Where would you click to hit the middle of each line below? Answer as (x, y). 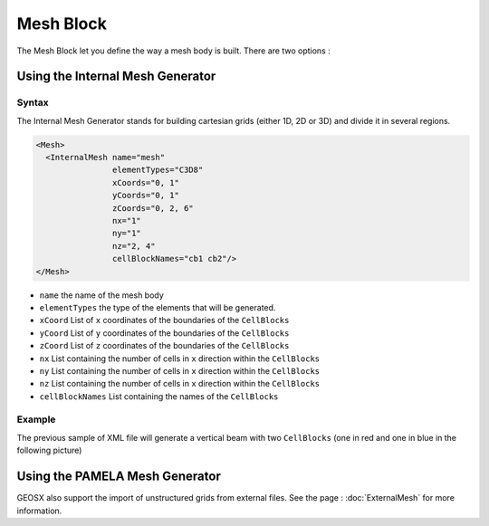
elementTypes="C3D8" (158, 170)
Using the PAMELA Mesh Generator (119, 477)
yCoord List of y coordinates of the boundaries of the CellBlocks (164, 333)
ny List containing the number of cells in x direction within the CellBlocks (180, 370)
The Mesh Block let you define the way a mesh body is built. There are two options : (173, 51)
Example (36, 419)
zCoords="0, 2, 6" (153, 208)
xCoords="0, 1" (146, 182)
